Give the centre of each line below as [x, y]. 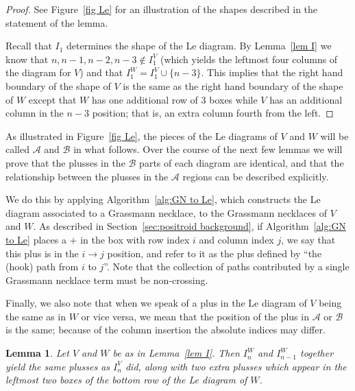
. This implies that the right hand [272, 72]
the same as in [36, 316]
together [317, 353]
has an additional [306, 99]
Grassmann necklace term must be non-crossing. [107, 280]
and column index [236, 239]
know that [27, 59]
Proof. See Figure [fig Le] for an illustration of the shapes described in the [162, 9]
